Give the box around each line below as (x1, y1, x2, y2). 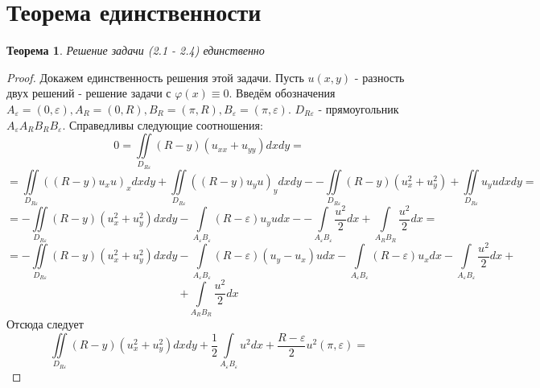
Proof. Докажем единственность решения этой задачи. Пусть (6, 68, 304, 85)
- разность (354, 68, 405, 85)
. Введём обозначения (229, 85, 336, 101)
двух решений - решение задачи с (6, 85, 171, 101)
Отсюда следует (6, 316, 84, 332)
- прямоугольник (318, 100, 399, 117)
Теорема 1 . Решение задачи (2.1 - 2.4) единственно (6, 42, 265, 59)
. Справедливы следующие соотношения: (62, 116, 263, 133)
